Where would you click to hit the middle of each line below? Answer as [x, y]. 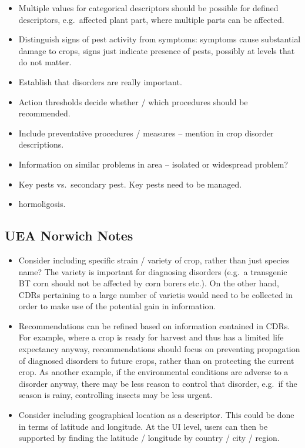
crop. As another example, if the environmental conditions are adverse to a [153, 372]
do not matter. [45, 62]
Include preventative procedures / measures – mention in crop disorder [146, 133]
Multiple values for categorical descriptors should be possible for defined [148, 8]
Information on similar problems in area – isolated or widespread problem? [153, 164]
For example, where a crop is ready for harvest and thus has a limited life [151, 337]
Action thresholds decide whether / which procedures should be [133, 101]
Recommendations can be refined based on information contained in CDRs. [154, 325]
